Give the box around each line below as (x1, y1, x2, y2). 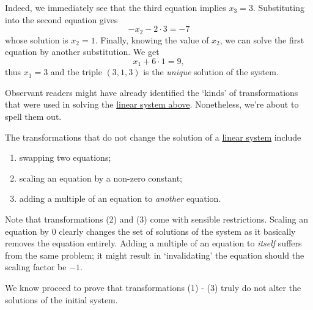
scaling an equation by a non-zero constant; (19, 171, 182, 184)
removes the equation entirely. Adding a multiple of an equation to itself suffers (5, 237, 302, 249)
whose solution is (5, 33, 68, 46)
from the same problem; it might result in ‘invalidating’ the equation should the (5, 248, 304, 261)
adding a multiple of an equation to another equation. (19, 192, 221, 205)
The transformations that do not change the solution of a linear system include (5, 130, 301, 143)
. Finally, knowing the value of (95, 33, 209, 46)
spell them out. (5, 110, 62, 123)
